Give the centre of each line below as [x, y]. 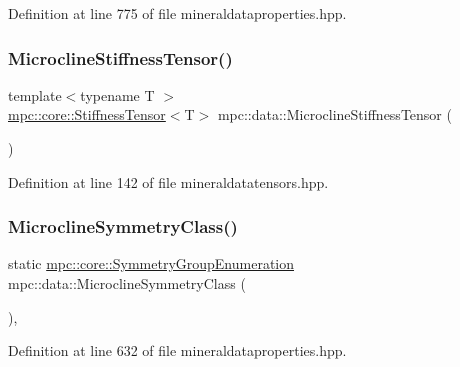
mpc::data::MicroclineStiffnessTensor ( [334, 114]
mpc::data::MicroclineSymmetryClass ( [127, 283]
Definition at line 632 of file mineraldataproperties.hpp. [177, 350]
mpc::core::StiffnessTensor [87, 114]
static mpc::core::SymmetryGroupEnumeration [151, 263]
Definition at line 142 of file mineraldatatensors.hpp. [168, 181]
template [35, 94]
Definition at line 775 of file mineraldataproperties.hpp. [177, 13]
